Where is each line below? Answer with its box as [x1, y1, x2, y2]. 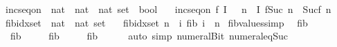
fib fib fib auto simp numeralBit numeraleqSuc [10, 29, 288, 43]
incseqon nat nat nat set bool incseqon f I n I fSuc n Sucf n [5, 2, 331, 16]
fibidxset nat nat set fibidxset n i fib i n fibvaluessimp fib [5, 15, 308, 29]
